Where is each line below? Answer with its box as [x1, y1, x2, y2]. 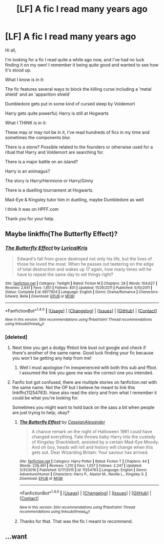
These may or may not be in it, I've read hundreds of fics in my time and [5, 129, 150, 135]
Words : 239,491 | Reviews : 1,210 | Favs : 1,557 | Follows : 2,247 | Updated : [19, 463, 143, 468]
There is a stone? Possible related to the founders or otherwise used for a [5, 144, 153, 150]
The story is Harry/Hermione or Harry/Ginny [5, 177, 94, 183]
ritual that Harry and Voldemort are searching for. [5, 149, 104, 155]
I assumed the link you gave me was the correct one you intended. [19, 370, 154, 375]
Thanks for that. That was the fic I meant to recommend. [19, 518, 133, 524]
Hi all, [5, 47, 17, 53]
